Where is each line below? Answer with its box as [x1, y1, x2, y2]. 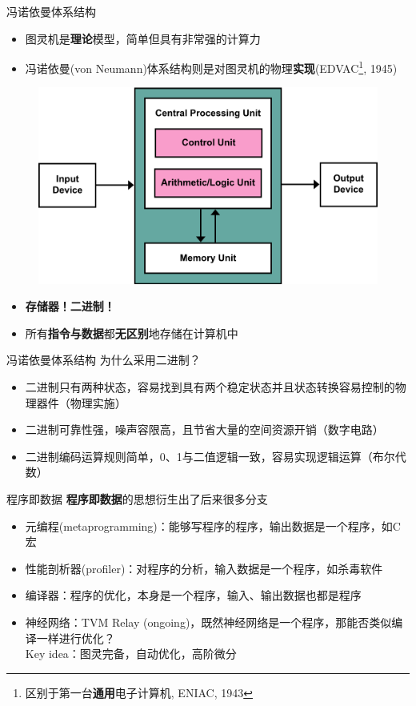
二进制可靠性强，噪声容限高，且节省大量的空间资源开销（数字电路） [25, 421, 384, 438]
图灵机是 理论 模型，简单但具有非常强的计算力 [25, 30, 261, 46]
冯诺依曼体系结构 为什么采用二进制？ [6, 351, 201, 368]
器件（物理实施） [36, 394, 126, 411]
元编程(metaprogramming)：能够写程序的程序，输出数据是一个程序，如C [25, 517, 401, 534]
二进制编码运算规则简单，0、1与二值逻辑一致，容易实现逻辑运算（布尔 [25, 447, 395, 464]
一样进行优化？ [36, 629, 115, 646]
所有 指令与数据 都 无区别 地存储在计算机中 [25, 324, 238, 341]
